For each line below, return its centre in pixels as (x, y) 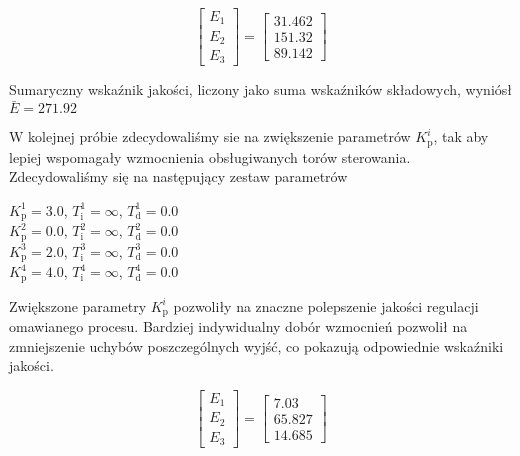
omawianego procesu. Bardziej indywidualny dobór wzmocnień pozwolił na (238, 326)
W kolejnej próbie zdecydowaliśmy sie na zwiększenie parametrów (210, 136)
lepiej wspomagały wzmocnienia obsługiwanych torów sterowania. (210, 156)
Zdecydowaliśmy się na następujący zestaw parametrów (178, 176)
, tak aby (461, 136)
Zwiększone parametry (78, 305)
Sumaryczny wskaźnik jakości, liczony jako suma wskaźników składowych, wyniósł (260, 89)
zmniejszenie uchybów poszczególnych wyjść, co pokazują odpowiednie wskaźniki (256, 345)
